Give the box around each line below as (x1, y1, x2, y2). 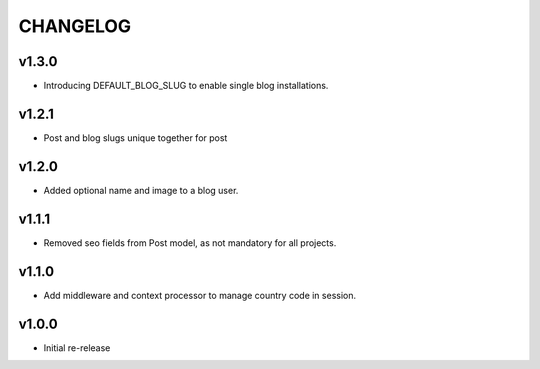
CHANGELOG (18, 15, 132, 37)
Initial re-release (43, 341, 111, 354)
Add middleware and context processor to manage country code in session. (43, 289, 357, 301)
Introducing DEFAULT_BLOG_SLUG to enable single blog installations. (43, 80, 329, 92)
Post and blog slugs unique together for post (43, 131, 228, 144)
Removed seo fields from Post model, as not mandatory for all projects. (43, 236, 337, 249)
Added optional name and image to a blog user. (43, 184, 239, 196)
